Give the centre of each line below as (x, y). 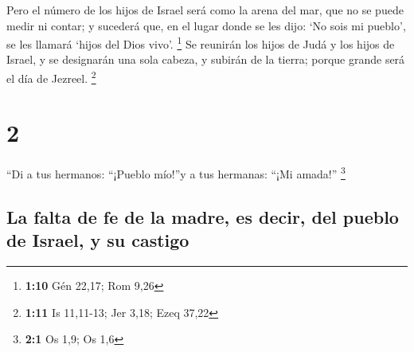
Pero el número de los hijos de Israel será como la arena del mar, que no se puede (205, 10)
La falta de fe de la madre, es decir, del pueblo (203, 217)
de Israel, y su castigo (98, 240)
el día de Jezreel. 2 (51, 77)
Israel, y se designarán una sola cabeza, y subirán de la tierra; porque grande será (206, 59)
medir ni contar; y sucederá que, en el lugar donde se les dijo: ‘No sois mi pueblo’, (206, 25)
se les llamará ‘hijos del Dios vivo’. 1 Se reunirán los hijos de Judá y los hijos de (201, 43)
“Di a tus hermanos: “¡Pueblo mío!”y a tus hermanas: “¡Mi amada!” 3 (176, 173)
